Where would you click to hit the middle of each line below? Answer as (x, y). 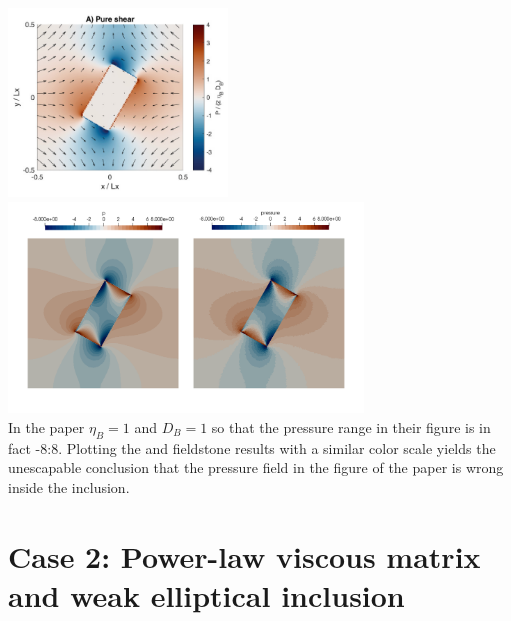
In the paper (46, 426)
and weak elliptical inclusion (206, 594)
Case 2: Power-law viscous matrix (244, 555)
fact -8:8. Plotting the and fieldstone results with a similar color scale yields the (252, 447)
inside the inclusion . (69, 486)
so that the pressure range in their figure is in (351, 426)
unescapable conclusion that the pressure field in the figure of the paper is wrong (256, 467)
